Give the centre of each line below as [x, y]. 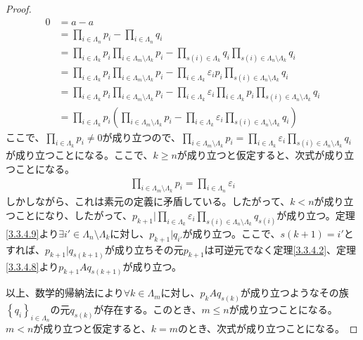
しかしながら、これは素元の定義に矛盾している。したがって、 [148, 201]
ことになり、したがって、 [74, 215]
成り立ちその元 [149, 249]
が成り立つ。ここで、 [231, 233]
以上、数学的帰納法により [65, 293]
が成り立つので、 [141, 137]
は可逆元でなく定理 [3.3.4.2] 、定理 [280, 249]
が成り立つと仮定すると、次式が [251, 155]
